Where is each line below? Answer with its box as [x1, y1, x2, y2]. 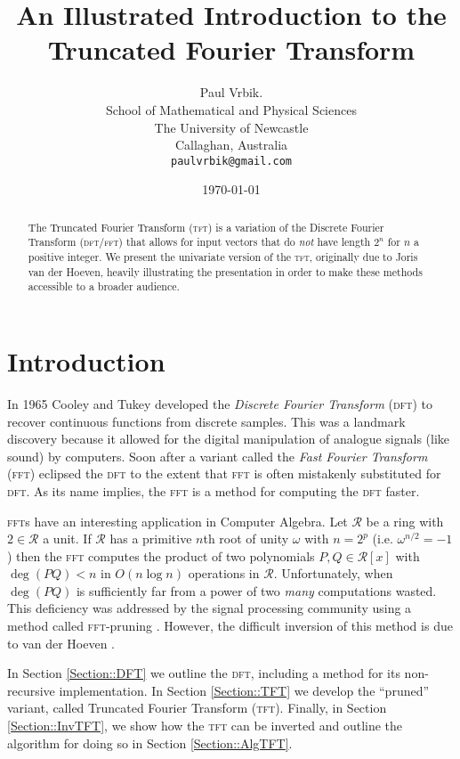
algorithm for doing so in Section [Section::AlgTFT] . [7, 733, 293, 752]
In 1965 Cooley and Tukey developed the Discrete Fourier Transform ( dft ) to [7, 394, 432, 412]
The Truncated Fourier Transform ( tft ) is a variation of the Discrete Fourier [28, 219, 384, 234]
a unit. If [43, 529, 92, 548]
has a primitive [109, 529, 192, 548]
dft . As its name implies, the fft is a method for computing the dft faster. [7, 481, 420, 500]
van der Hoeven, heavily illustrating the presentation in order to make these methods [28, 264, 423, 279]
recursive [7, 681, 55, 699]
